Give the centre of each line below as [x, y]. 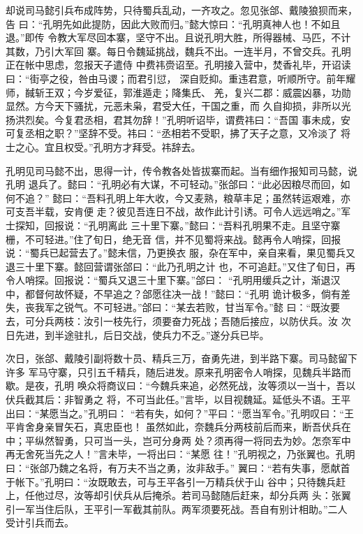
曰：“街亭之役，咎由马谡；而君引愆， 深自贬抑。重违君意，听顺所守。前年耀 [181, 78]
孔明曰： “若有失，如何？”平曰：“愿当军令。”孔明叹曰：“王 [221, 413]
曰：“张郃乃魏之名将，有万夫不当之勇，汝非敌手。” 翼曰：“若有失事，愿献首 [178, 468]
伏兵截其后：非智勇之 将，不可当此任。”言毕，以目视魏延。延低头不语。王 [173, 399]
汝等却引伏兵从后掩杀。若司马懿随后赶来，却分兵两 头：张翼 [212, 495]
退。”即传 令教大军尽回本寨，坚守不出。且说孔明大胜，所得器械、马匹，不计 [178, 37]
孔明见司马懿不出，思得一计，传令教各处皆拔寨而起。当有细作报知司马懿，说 [181, 170]
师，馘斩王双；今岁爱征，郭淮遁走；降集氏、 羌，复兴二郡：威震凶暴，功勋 [178, 92]
